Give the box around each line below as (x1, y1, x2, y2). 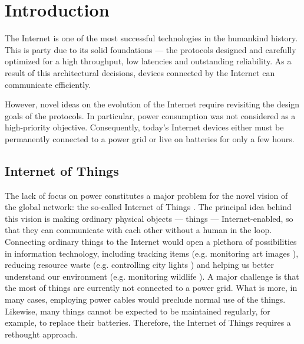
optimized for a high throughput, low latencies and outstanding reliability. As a (5, 55, 292, 67)
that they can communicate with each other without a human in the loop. (5, 224, 272, 236)
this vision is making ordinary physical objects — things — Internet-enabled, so (5, 212, 293, 224)
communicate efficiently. (5, 78, 91, 90)
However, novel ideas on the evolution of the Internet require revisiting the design (5, 98, 300, 110)
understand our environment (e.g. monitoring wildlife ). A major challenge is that (5, 270, 299, 282)
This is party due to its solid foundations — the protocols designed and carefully (5, 43, 296, 55)
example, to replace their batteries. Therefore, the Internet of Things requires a (5, 316, 291, 329)
